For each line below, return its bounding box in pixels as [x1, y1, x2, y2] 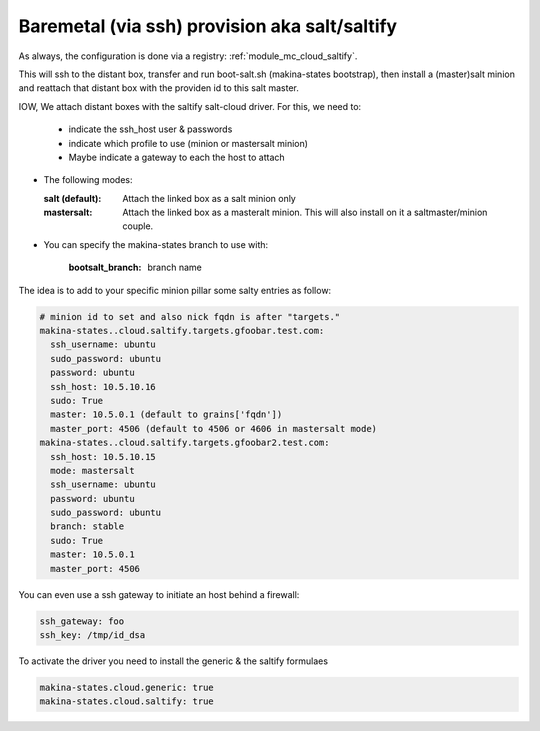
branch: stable [50, 521, 125, 532]
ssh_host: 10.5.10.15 [50, 451, 157, 462]
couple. [122, 220, 154, 232]
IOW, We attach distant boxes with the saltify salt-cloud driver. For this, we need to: [18, 100, 362, 112]
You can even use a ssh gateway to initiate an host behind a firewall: [18, 588, 300, 600]
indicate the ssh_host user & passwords [68, 123, 233, 135]
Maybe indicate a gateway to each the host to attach [68, 151, 285, 163]
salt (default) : [43, 192, 102, 204]
